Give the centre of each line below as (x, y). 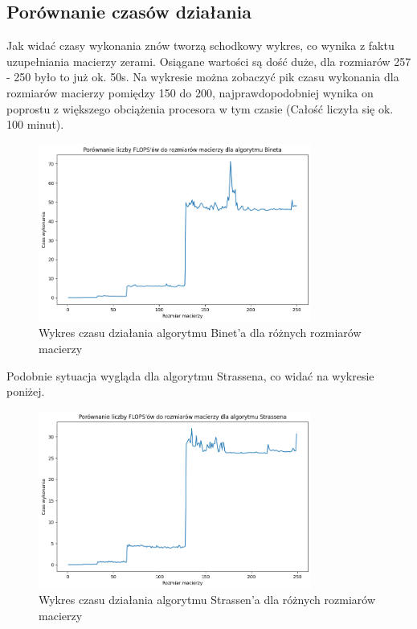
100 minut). (35, 124)
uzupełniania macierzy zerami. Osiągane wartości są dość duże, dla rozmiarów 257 (209, 61)
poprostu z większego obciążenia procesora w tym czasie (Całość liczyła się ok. (200, 108)
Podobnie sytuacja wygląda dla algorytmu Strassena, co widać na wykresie (190, 375)
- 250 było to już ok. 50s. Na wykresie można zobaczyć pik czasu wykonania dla (203, 77)
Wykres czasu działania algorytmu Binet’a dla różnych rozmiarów (200, 333)
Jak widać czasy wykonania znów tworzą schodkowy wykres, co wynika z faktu (200, 45)
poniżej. (26, 391)
